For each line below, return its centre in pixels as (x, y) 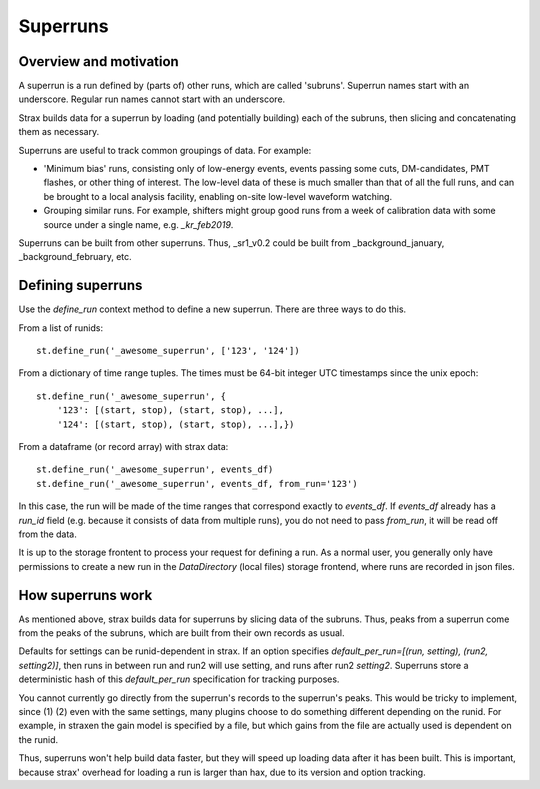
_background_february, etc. (75, 257)
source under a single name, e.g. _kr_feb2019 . (138, 224)
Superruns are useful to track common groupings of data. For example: (165, 150)
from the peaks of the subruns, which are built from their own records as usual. (181, 633)
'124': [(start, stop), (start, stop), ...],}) (175, 424)
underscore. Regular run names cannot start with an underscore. (152, 99)
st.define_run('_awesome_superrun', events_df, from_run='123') (197, 483)
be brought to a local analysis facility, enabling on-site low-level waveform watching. (218, 196)
